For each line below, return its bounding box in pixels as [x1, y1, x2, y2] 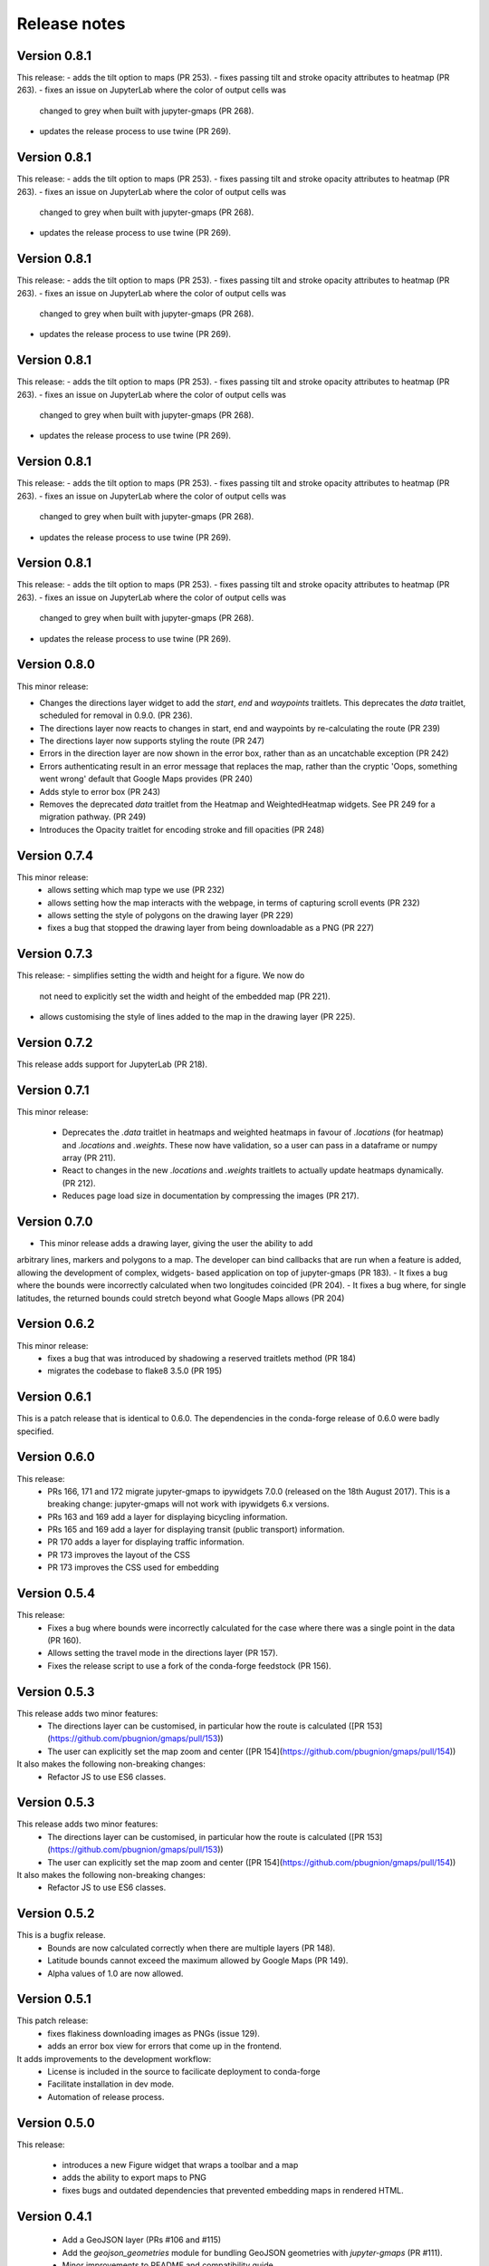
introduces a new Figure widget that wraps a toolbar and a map [62, 2160, 299, 2171]
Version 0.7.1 [16, 1082, 90, 1098]
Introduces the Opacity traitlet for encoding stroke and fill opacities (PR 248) [39, 824, 325, 835]
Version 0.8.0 [16, 657, 95, 673]
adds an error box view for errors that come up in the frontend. [47, 2040, 283, 2052]
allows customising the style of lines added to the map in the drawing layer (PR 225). [39, 1011, 356, 1022]
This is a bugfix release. [16, 1930, 106, 1941]
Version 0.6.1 [16, 1390, 91, 1405]
